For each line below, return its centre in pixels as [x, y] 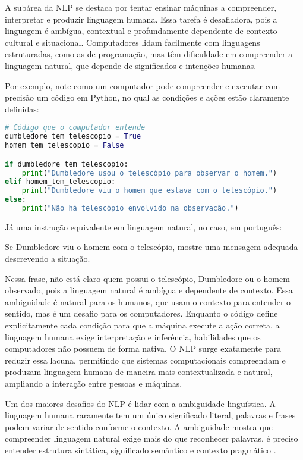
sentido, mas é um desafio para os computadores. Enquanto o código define [141, 313]
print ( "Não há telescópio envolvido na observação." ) [130, 208]
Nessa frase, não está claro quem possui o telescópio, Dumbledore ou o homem [147, 278]
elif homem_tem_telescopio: [60, 182]
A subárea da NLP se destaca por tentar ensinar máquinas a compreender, [141, 7]
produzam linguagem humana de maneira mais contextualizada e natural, [139, 372]
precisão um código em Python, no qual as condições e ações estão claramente [147, 97]
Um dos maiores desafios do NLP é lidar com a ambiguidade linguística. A [140, 403]
